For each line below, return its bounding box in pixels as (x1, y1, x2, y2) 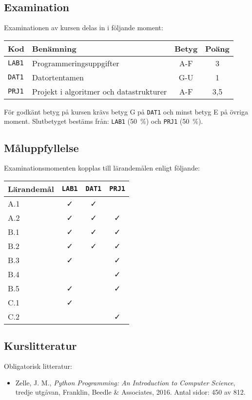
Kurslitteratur (4, 338, 77, 353)
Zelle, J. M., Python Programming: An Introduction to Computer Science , (15, 377, 235, 387)
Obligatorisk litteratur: (4, 361, 72, 371)
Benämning (32, 42, 77, 54)
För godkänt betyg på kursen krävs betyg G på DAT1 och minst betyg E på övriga (4, 106, 248, 116)
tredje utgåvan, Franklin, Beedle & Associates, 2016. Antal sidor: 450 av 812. (15, 387, 246, 397)
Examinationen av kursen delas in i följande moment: (4, 22, 163, 33)
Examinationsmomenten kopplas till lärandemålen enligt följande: (4, 163, 200, 173)
